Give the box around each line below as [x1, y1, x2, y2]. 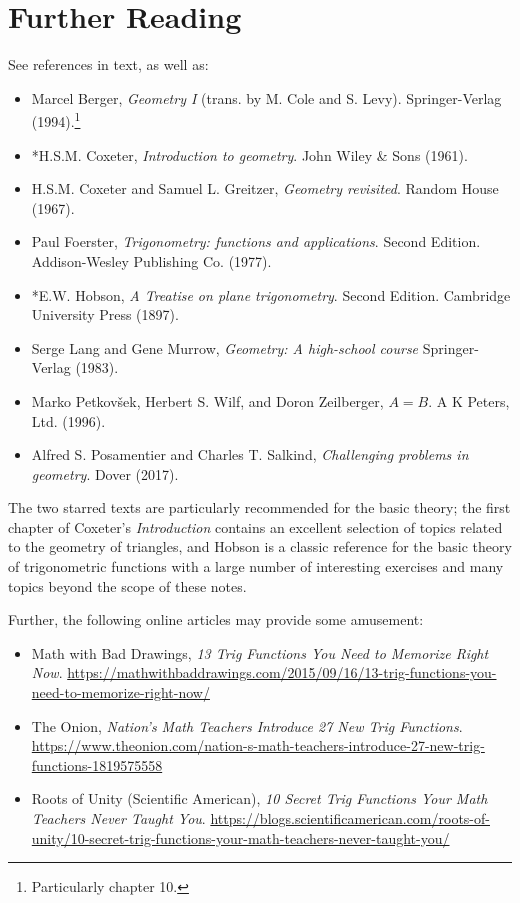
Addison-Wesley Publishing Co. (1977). [31, 250, 272, 271]
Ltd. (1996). [31, 410, 106, 431]
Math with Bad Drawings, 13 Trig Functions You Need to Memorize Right [31, 642, 489, 663]
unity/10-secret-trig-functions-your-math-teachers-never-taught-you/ [31, 827, 450, 848]
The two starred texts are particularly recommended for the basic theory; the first [8, 497, 511, 518]
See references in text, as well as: [8, 54, 209, 75]
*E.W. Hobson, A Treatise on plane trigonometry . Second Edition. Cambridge [31, 284, 511, 305]
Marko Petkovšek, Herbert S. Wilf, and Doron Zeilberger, [31, 390, 384, 411]
